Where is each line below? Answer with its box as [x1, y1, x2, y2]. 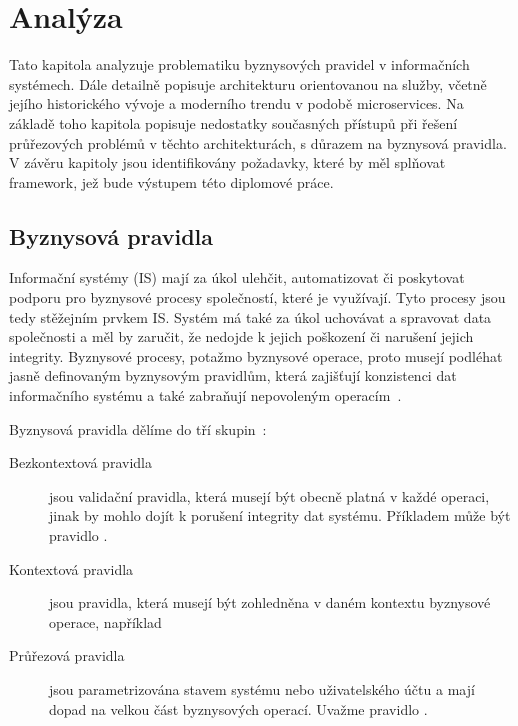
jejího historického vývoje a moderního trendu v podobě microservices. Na [9, 93, 464, 114]
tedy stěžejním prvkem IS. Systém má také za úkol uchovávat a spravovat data [9, 306, 492, 327]
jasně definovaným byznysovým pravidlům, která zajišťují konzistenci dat [9, 365, 457, 386]
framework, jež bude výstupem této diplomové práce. [9, 171, 334, 192]
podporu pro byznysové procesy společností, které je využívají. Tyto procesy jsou [9, 287, 506, 308]
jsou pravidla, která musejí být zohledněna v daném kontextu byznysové [49, 592, 491, 613]
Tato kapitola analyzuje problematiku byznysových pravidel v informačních [9, 54, 470, 75]
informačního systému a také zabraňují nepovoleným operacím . [9, 385, 402, 406]
